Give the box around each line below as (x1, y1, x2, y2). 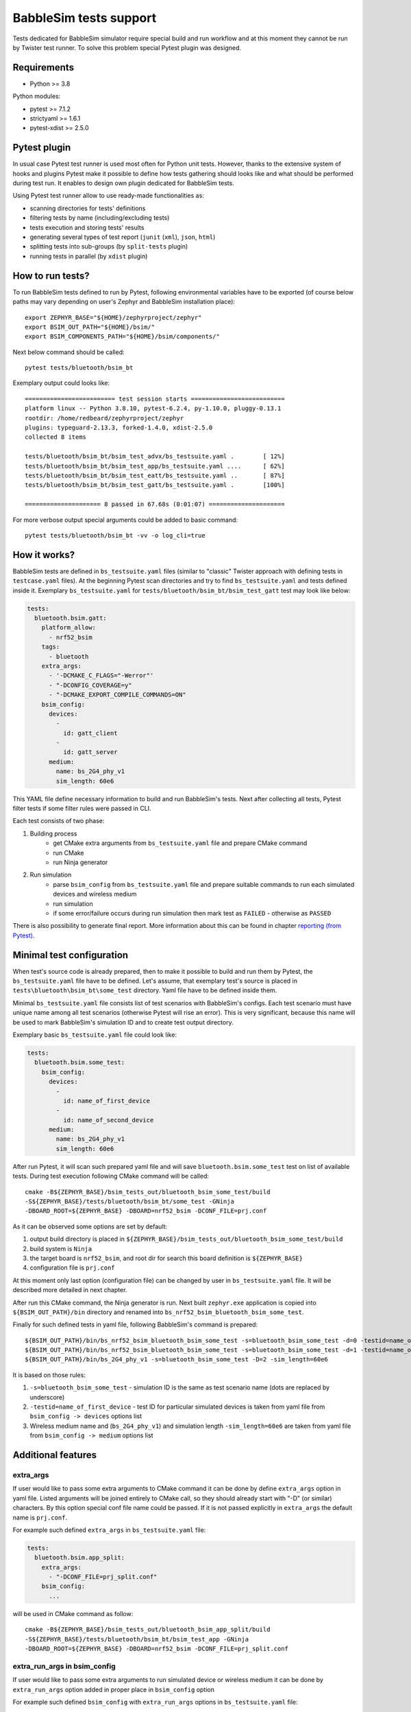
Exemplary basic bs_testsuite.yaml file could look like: (12, 1031, 177, 1039)
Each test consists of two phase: (12, 817, 105, 825)
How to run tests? (12, 270, 90, 281)
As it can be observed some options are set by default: (12, 1222, 168, 1231)
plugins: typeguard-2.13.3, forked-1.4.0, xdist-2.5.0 (25, 424, 213, 431)
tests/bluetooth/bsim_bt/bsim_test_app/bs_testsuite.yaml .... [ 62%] (25, 462, 285, 470)
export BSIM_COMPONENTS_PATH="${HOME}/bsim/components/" (25, 333, 221, 340)
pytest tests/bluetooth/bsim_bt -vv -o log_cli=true (25, 531, 206, 539)
